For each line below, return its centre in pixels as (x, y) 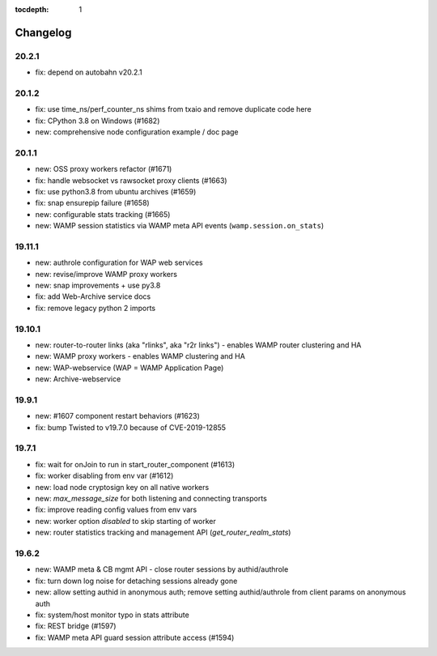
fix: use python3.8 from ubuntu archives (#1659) (116, 192)
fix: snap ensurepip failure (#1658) (92, 203)
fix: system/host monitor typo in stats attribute (112, 615)
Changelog (43, 32)
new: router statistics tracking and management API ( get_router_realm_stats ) (163, 532)
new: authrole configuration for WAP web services (119, 262)
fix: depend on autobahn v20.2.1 (89, 72)
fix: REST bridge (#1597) (76, 626)
